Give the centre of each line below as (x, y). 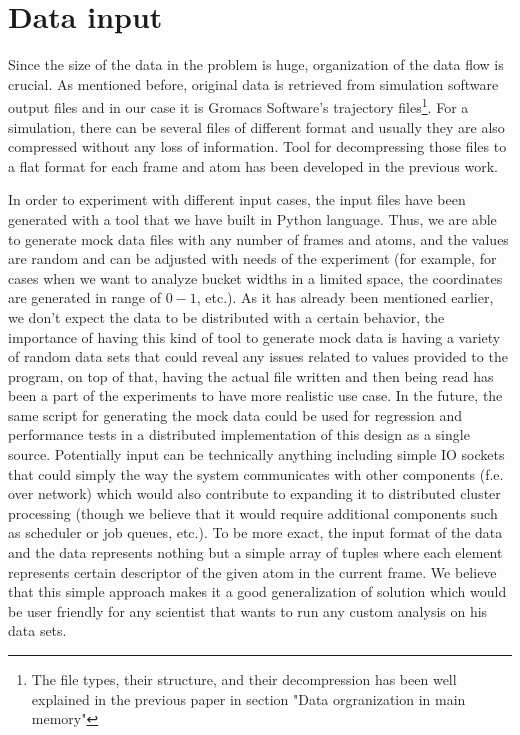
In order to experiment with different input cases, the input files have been (237, 199)
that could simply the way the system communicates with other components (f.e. (256, 473)
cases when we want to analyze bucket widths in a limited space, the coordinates (255, 277)
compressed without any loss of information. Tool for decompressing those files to (257, 146)
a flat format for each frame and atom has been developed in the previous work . (253, 165)
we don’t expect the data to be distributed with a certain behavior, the (226, 316)
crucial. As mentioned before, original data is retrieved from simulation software (253, 83)
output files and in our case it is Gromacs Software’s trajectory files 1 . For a (238, 105)
